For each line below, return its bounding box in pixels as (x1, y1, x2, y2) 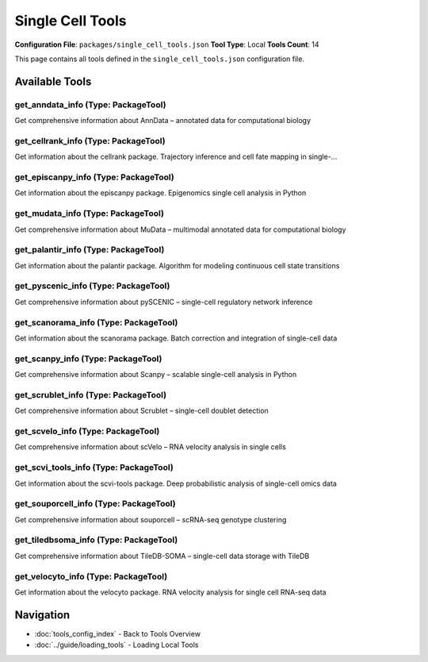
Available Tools (14, 75, 92, 88)
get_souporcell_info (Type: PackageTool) (14, 498, 176, 510)
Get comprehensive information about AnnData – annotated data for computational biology (14, 116, 311, 125)
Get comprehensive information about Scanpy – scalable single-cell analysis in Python (14, 370, 297, 379)
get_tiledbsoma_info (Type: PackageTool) (14, 534, 178, 545)
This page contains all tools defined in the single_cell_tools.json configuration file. (14, 54, 305, 64)
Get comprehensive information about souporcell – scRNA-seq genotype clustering (14, 514, 287, 524)
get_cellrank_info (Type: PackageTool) (14, 135, 166, 146)
